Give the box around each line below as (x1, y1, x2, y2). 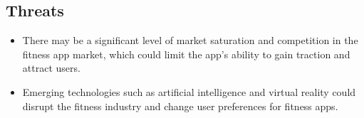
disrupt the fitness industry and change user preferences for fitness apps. (22, 98, 338, 113)
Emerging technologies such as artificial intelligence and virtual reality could (22, 84, 356, 99)
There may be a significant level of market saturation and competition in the (22, 33, 358, 48)
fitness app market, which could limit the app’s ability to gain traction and (22, 46, 350, 61)
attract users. (22, 60, 80, 75)
